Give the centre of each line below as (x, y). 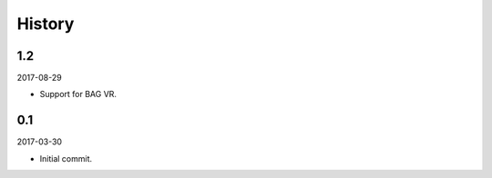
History (46, 24)
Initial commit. (66, 158)
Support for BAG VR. (78, 94)
